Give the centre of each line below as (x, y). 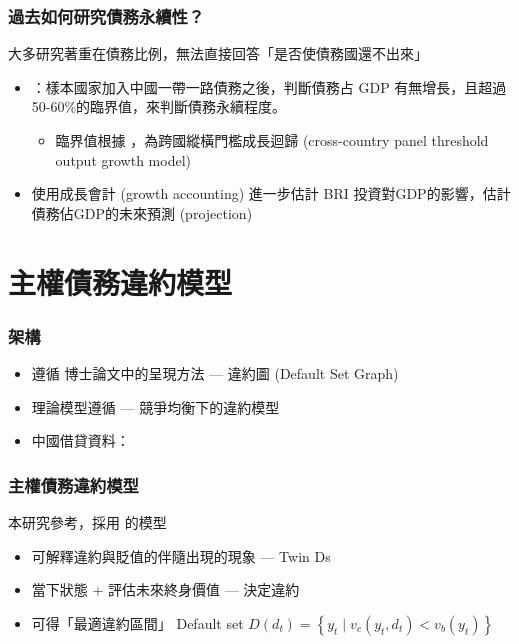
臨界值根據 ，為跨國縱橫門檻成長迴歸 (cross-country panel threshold (272, 140)
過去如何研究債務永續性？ (106, 15)
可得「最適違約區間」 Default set (137, 622)
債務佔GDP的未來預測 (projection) (142, 212)
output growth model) (123, 159)
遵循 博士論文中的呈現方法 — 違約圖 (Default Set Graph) (215, 372)
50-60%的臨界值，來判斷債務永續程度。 (159, 106)
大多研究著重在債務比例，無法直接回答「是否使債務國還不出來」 (218, 53)
